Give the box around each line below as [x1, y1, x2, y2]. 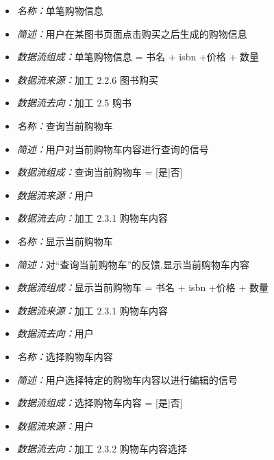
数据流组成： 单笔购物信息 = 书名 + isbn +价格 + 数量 [16, 49, 259, 64]
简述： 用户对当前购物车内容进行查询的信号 [16, 141, 209, 156]
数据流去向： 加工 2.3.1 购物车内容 [16, 211, 168, 225]
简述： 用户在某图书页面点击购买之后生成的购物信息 [16, 26, 247, 41]
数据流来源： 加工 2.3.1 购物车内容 [16, 303, 168, 317]
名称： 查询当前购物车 [16, 118, 113, 133]
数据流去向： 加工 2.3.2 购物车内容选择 [16, 441, 187, 456]
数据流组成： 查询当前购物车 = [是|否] [16, 165, 183, 179]
